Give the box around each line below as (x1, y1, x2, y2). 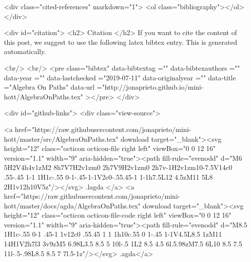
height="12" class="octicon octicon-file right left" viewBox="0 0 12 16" (4, 143, 216, 153)
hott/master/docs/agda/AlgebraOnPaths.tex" (4, 200, 141, 210)
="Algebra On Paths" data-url (4, 82, 95, 92)
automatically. (4, 46, 46, 56)
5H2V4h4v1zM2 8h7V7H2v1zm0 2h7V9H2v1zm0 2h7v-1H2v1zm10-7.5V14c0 (4, 162, 232, 172)
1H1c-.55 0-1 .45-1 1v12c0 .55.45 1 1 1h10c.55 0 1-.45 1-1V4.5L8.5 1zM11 (4, 229, 222, 239)
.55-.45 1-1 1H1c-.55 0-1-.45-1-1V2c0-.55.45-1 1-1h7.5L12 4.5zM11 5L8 (4, 171, 213, 182)
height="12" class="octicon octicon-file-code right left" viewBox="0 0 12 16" (4, 210, 232, 220)
